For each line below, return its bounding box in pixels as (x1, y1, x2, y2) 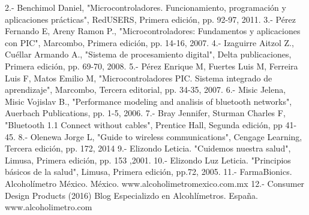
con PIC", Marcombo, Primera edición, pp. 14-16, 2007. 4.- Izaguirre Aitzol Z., (5, 36, 294, 49)
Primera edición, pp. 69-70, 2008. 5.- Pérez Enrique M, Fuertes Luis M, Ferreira (5, 59, 298, 72)
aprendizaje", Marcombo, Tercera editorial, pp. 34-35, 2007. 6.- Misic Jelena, (5, 83, 286, 96)
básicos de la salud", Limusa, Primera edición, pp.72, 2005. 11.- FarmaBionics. (5, 165, 292, 178)
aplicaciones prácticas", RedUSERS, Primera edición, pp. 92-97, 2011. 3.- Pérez (5, 13, 296, 25)
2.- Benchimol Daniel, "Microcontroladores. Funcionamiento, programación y (5, 1, 286, 13)
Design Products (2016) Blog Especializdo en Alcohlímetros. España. (5, 189, 258, 201)
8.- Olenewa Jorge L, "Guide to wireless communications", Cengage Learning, (18, 130, 302, 143)
